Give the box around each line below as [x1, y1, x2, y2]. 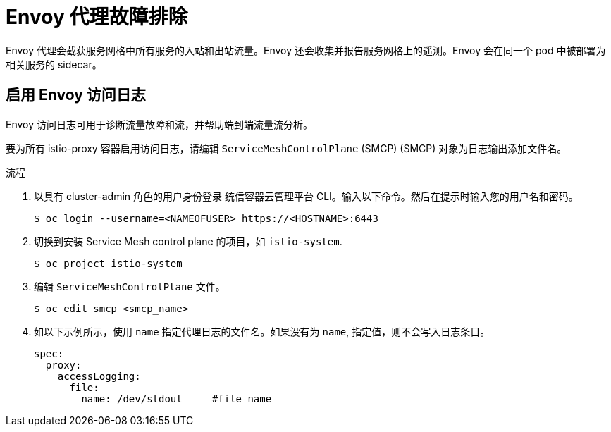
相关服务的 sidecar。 [6, 58, 102, 70]
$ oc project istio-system [34, 257, 183, 269]
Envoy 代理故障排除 [6, 5, 188, 29]
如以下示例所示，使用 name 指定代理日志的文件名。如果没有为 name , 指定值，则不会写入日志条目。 [34, 325, 490, 338]
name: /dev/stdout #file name [81, 393, 272, 405]
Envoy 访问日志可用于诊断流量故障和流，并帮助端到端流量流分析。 [6, 118, 314, 130]
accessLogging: [57, 370, 141, 382]
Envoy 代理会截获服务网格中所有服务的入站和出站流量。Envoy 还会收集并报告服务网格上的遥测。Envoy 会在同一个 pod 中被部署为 [6, 44, 606, 56]
